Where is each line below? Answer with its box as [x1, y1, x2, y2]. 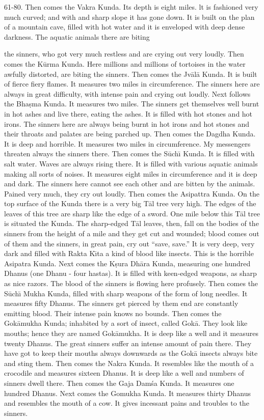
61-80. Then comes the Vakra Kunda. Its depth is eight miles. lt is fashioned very [4, 2, 258, 12]
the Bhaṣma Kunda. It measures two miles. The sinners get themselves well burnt [4, 98, 259, 109]
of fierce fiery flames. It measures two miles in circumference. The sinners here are [4, 78, 260, 89]
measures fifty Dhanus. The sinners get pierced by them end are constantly [4, 298, 239, 309]
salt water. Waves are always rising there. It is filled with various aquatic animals [4, 158, 258, 169]
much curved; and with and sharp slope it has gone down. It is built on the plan [4, 11, 255, 22]
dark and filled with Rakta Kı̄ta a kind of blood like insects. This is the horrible [4, 248, 254, 259]
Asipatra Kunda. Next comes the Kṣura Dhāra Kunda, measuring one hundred [4, 258, 251, 268]
